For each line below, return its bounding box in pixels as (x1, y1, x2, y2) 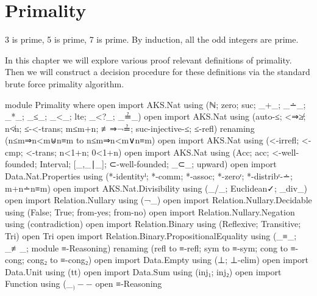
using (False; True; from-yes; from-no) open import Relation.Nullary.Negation (5, 205, 295, 218)
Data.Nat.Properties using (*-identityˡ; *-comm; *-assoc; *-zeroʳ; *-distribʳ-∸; (5, 170, 293, 182)
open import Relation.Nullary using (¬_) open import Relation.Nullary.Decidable (5, 193, 312, 206)
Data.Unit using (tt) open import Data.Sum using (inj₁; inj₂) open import (5, 265, 282, 278)
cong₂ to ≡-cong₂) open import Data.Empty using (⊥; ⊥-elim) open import (27, 253, 308, 266)
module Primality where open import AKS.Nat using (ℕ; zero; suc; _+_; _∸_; (5, 98, 306, 110)
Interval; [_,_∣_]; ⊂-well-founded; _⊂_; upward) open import (40, 157, 277, 170)
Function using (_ (5, 277, 73, 290)
